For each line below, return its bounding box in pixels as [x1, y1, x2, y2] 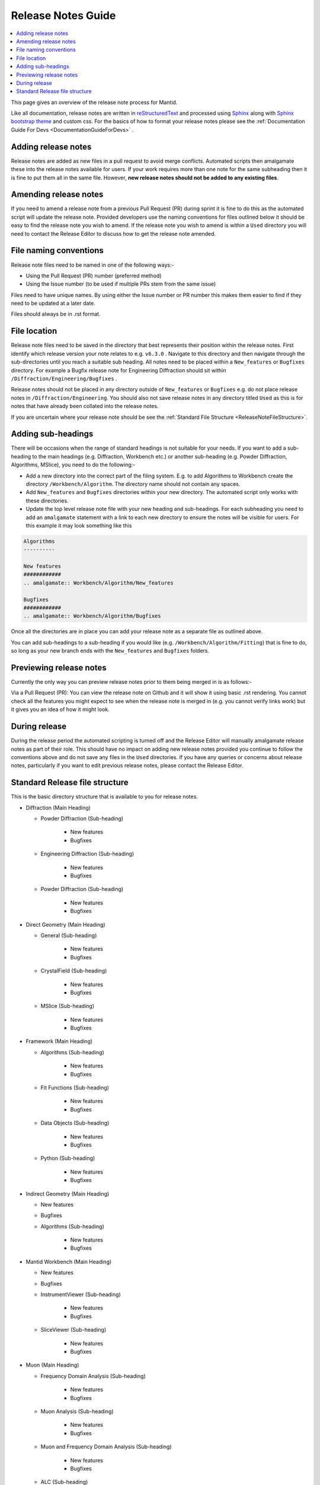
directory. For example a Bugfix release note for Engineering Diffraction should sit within [11, 366, 226, 374]
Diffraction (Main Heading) [25, 804, 91, 811]
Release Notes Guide [11, 9, 116, 22]
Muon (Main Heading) [25, 1361, 79, 1369]
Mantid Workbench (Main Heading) [25, 1258, 112, 1265]
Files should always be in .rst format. [11, 311, 101, 318]
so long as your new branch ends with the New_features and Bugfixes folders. [11, 647, 210, 655]
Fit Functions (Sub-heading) [40, 1084, 110, 1091]
